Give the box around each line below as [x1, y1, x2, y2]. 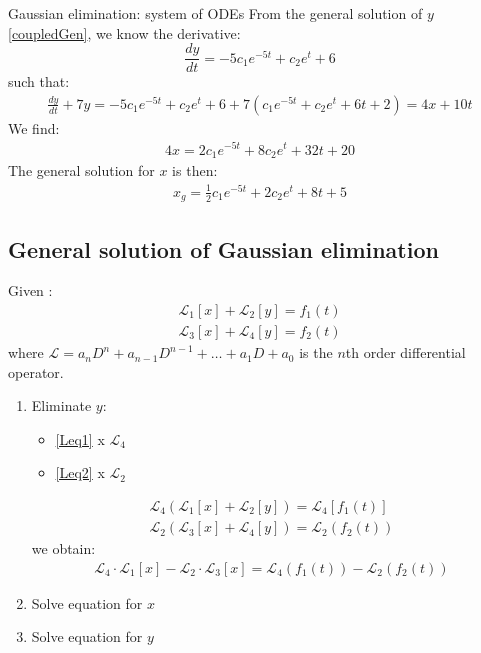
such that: [8, 71, 70, 92]
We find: [8, 117, 60, 138]
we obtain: [31, 538, 96, 559]
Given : [8, 280, 53, 301]
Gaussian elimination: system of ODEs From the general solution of [8, 3, 423, 23]
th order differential [345, 342, 466, 363]
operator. [8, 361, 64, 382]
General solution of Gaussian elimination [8, 233, 439, 264]
